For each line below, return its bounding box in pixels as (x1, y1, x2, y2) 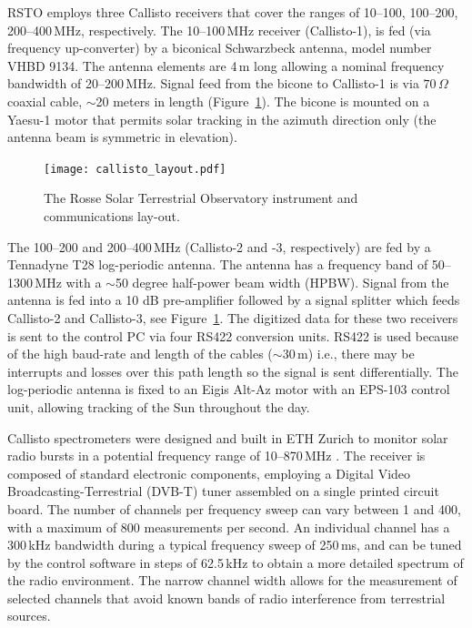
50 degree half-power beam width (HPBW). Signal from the (115, 272, 449, 291)
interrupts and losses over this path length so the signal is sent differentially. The (7, 361, 458, 380)
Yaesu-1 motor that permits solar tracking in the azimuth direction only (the (7, 109, 437, 128)
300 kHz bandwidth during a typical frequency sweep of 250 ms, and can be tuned (7, 535, 462, 554)
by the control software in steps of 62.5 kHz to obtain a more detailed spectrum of (7, 552, 464, 572)
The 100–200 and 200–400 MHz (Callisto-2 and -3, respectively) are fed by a (7, 237, 431, 256)
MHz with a (35, 272, 102, 291)
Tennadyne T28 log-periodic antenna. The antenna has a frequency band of (7, 255, 428, 274)
